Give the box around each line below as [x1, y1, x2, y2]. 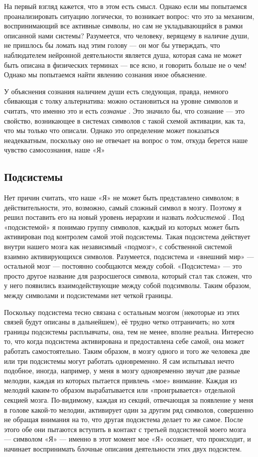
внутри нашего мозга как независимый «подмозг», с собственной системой [4, 241, 232, 252]
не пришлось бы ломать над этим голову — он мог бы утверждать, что [4, 40, 220, 50]
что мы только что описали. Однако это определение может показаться [4, 125, 219, 136]
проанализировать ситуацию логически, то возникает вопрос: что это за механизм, [4, 10, 255, 21]
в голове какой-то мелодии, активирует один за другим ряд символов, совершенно [4, 404, 254, 415]
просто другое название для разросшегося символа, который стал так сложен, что [4, 270, 252, 281]
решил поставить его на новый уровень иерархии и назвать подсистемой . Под [4, 212, 245, 222]
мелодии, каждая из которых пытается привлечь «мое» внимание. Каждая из [4, 375, 237, 385]
